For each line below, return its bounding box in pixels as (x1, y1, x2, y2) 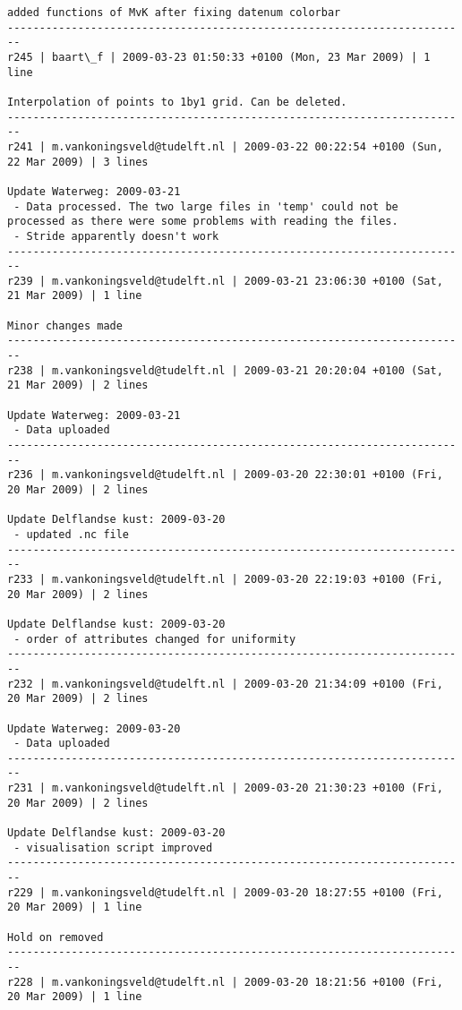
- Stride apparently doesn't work (13, 229, 219, 243)
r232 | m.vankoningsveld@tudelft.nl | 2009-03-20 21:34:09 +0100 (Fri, (7, 677, 443, 690)
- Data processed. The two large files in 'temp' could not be (13, 200, 398, 213)
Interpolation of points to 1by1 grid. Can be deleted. (7, 95, 347, 108)
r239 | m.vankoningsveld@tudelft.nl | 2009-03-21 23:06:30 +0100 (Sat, (7, 274, 443, 287)
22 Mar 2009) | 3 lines (7, 155, 149, 168)
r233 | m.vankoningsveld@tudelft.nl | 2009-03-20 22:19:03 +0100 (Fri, (7, 572, 443, 586)
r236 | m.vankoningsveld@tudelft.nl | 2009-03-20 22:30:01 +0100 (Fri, (7, 468, 443, 482)
